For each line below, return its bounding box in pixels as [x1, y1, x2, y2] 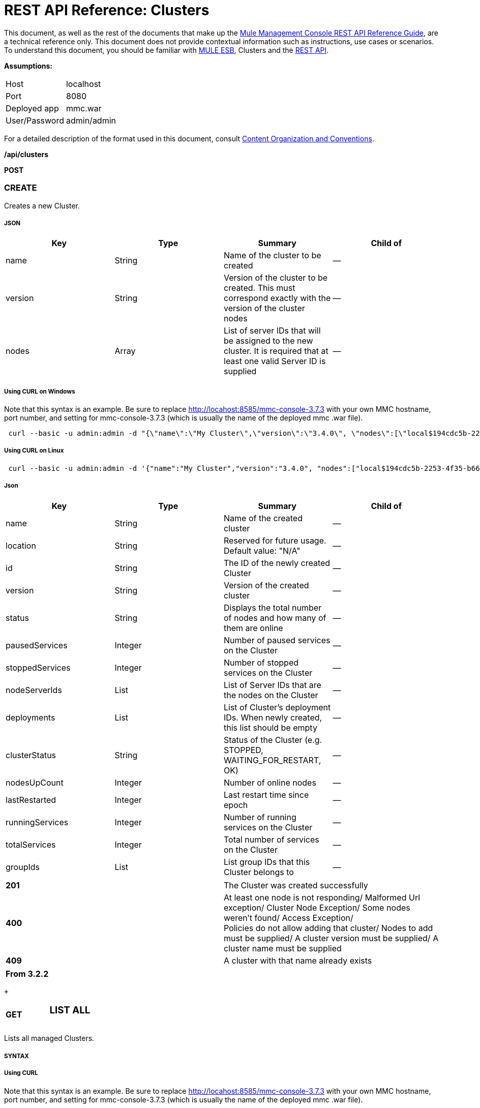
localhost [66, 78, 101, 89]
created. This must [224, 283, 295, 293]
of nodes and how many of [224, 612, 326, 623]
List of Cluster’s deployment [224, 702, 331, 712]
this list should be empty [224, 722, 317, 733]
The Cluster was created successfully [224, 880, 368, 890]
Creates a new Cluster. [4, 201, 80, 210]
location [6, 540, 36, 551]
